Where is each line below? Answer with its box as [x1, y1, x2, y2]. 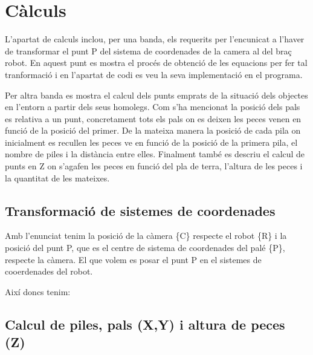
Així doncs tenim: [5, 285, 71, 298]
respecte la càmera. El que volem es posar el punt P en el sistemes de [5, 253, 262, 265]
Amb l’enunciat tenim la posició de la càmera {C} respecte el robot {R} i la [5, 229, 287, 242]
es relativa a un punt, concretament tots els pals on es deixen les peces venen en [5, 112, 302, 125]
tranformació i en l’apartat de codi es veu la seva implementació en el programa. [5, 68, 303, 80]
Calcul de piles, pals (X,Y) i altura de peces [5, 314, 285, 333]
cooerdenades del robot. [5, 265, 93, 278]
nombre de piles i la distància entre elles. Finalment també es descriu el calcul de [5, 148, 305, 160]
